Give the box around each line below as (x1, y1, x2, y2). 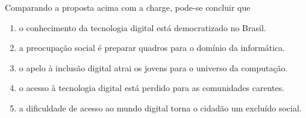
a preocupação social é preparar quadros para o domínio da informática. (19, 41, 286, 54)
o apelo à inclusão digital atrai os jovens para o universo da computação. (19, 61, 288, 74)
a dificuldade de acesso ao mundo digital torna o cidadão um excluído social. (19, 101, 302, 114)
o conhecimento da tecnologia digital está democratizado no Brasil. (19, 21, 266, 34)
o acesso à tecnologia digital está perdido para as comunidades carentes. (19, 81, 285, 94)
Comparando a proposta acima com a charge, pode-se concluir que (5, 1, 251, 13)
